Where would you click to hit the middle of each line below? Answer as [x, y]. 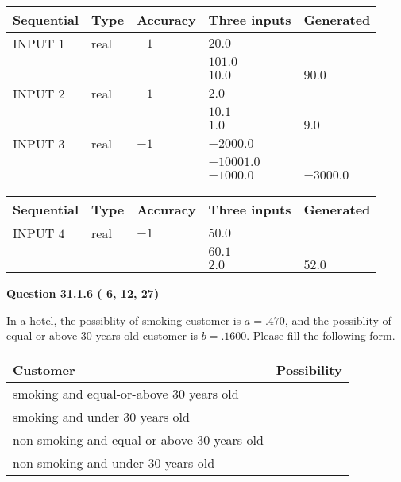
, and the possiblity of [338, 320]
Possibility [309, 369]
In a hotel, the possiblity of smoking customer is [124, 320]
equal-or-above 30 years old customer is [102, 335]
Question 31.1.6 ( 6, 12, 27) [83, 293]
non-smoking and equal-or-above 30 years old [138, 439]
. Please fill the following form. [321, 335]
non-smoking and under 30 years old [114, 462]
